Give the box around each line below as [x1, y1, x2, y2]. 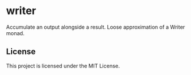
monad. [6, 29, 25, 36]
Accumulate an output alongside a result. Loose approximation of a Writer [6, 23, 186, 30]
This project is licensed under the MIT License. [6, 62, 120, 69]
